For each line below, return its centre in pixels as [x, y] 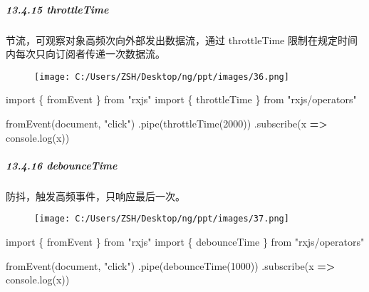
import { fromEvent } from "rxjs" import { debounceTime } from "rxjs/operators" [185, 241]
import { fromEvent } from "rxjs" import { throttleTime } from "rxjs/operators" [181, 99]
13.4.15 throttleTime [57, 9]
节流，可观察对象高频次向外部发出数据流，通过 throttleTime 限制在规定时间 [182, 40]
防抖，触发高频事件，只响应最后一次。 [95, 195]
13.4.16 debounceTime [62, 165]
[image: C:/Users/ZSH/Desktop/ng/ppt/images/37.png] [162, 219]
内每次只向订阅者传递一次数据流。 [85, 54]
